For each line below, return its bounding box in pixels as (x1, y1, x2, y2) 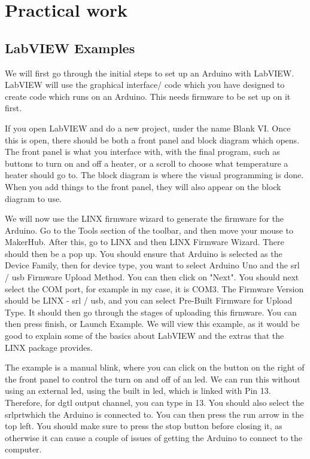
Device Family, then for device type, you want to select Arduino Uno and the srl (5, 259, 300, 271)
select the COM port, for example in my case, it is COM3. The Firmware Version (5, 282, 304, 295)
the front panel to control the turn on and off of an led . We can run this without (5, 372, 300, 385)
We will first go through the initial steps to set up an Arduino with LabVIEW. (5, 66, 294, 79)
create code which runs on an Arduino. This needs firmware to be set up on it (5, 90, 291, 102)
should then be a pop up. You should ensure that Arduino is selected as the (5, 247, 282, 259)
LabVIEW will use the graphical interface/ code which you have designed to (5, 78, 285, 91)
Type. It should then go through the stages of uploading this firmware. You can (5, 305, 297, 318)
